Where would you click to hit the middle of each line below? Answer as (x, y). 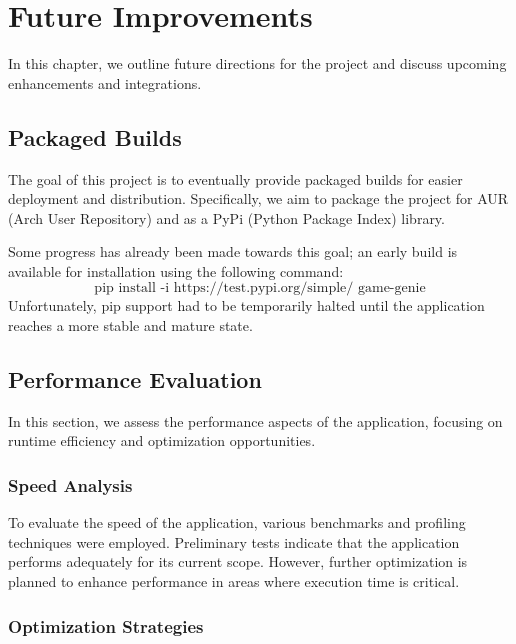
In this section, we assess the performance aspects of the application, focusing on (255, 420)
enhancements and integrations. (105, 82)
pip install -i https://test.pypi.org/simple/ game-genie (260, 288)
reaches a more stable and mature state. (130, 325)
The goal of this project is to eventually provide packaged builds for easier (235, 178)
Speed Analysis (70, 484)
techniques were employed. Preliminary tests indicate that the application (234, 541)
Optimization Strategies (106, 625)
